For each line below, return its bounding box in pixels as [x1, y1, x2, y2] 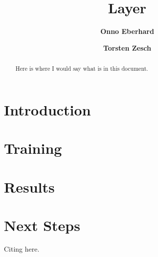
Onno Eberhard [100, 26, 154, 36]
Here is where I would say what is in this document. [15, 64, 148, 73]
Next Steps [4, 215, 80, 235]
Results [4, 176, 55, 197]
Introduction [4, 99, 91, 119]
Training [4, 138, 62, 158]
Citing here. [4, 243, 40, 254]
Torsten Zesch [103, 42, 152, 53]
